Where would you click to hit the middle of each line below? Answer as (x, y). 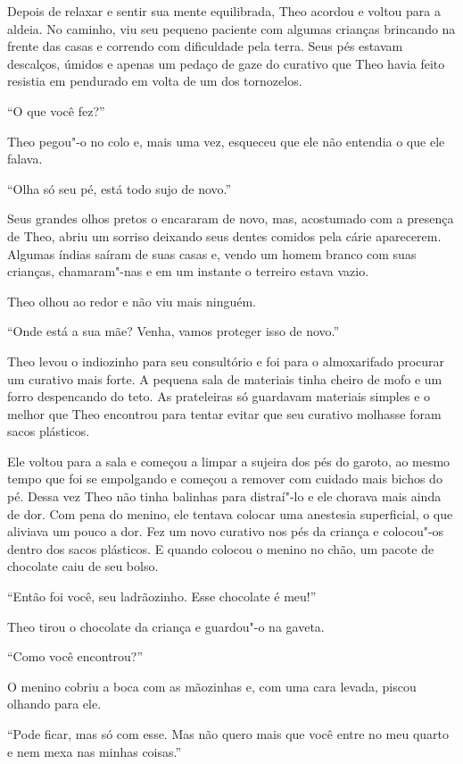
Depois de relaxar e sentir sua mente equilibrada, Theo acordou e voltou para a (224, 11)
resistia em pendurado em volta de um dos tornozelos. (155, 81)
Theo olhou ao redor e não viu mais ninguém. (132, 301)
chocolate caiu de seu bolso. (83, 566)
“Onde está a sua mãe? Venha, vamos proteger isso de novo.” (174, 331)
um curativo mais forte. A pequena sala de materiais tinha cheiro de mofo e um (225, 378)
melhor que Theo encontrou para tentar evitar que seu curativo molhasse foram (224, 413)
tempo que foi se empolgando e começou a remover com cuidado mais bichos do (225, 479)
